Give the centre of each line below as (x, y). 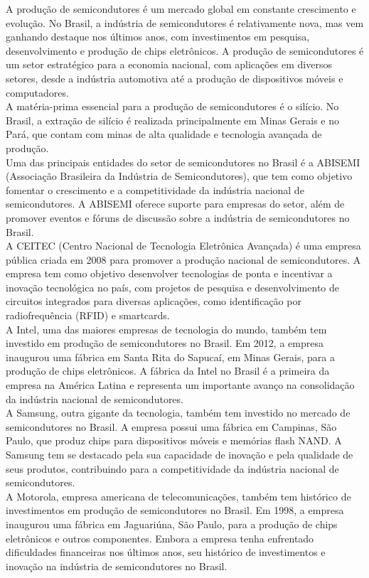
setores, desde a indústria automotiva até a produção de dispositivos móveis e (175, 78)
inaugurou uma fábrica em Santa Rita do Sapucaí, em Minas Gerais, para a (171, 357)
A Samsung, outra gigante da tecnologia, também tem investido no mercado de (178, 413)
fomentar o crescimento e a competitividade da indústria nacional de (155, 189)
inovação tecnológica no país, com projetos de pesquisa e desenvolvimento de (172, 287)
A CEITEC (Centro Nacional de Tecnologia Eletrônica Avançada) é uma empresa (183, 246)
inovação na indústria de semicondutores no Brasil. (117, 566)
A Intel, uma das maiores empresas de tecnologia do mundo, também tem (166, 329)
